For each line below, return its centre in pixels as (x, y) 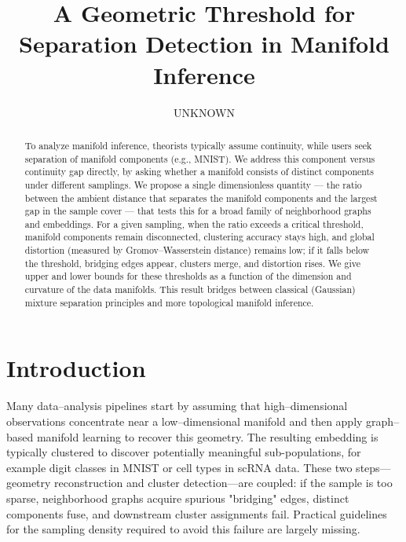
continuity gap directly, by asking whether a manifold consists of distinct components (199, 172)
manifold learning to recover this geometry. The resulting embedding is (207, 436)
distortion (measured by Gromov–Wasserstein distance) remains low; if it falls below (197, 250)
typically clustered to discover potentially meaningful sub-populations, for (184, 452)
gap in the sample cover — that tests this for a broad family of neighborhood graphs (198, 211)
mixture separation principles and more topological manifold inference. (169, 302)
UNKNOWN (204, 112)
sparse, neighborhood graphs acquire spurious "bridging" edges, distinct (178, 498)
